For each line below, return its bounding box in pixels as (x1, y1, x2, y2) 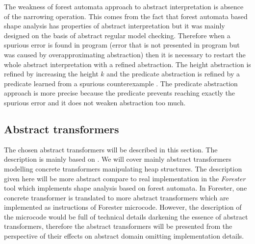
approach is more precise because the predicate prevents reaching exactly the (4, 88, 235, 98)
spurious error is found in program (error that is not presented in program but (4, 40, 240, 50)
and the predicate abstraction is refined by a (106, 69, 240, 79)
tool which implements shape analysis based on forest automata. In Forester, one (4, 183, 247, 193)
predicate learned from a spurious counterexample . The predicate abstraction (4, 78, 238, 88)
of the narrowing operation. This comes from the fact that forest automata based (4, 11, 248, 21)
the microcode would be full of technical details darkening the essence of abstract (4, 211, 248, 221)
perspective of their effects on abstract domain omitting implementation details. (4, 231, 244, 241)
